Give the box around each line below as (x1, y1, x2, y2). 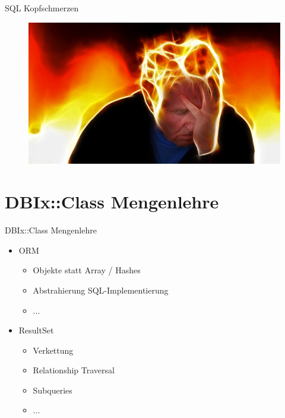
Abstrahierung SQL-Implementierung (33, 283, 169, 296)
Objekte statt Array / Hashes (33, 264, 141, 276)
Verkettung (33, 344, 74, 356)
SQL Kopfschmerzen (5, 2, 79, 14)
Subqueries (33, 383, 72, 396)
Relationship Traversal (33, 364, 115, 376)
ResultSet (18, 324, 54, 336)
